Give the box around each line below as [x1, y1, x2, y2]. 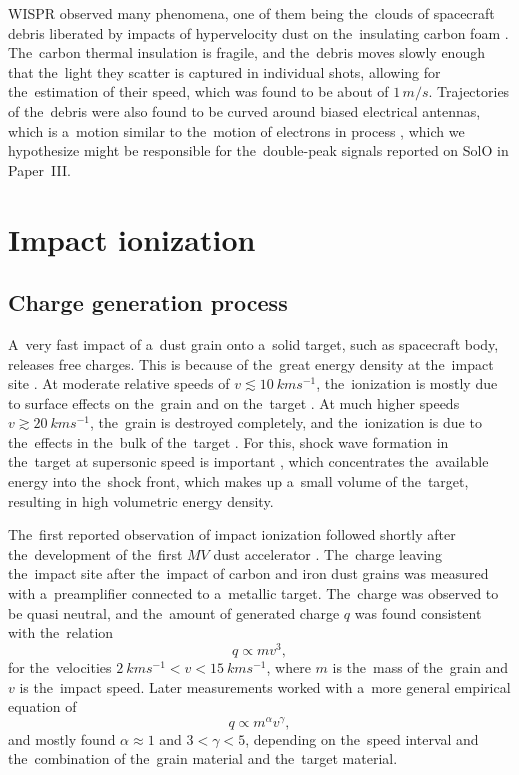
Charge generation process [8, 287, 288, 318]
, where [266, 656, 311, 677]
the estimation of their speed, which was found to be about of [8, 81, 389, 102]
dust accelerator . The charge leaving [213, 543, 442, 564]
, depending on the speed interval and [245, 728, 479, 749]
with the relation [8, 622, 114, 643]
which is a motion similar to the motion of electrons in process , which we [8, 120, 465, 141]
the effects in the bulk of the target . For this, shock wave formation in [8, 431, 449, 452]
